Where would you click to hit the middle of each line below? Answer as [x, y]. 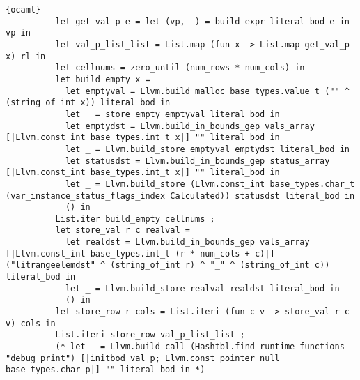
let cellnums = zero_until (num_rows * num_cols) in [180, 68]
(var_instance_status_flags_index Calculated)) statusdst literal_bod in [180, 196]
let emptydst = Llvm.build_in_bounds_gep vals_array [190, 126]
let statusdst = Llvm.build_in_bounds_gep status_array [197, 161]
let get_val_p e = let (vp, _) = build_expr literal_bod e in [202, 21]
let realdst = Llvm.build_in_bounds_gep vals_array [187, 242]
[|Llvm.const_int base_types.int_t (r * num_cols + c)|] [140, 253]
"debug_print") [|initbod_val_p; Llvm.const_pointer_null [143, 358]
